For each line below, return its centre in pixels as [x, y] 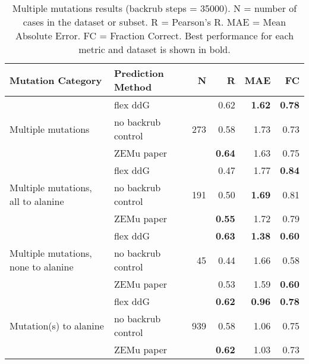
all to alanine [37, 201]
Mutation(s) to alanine [57, 325]
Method [133, 87]
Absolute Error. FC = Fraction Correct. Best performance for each [154, 35]
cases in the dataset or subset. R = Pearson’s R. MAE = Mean [154, 22]
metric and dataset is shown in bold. [154, 49]
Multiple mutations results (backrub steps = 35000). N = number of [154, 8]
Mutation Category [56, 80]
